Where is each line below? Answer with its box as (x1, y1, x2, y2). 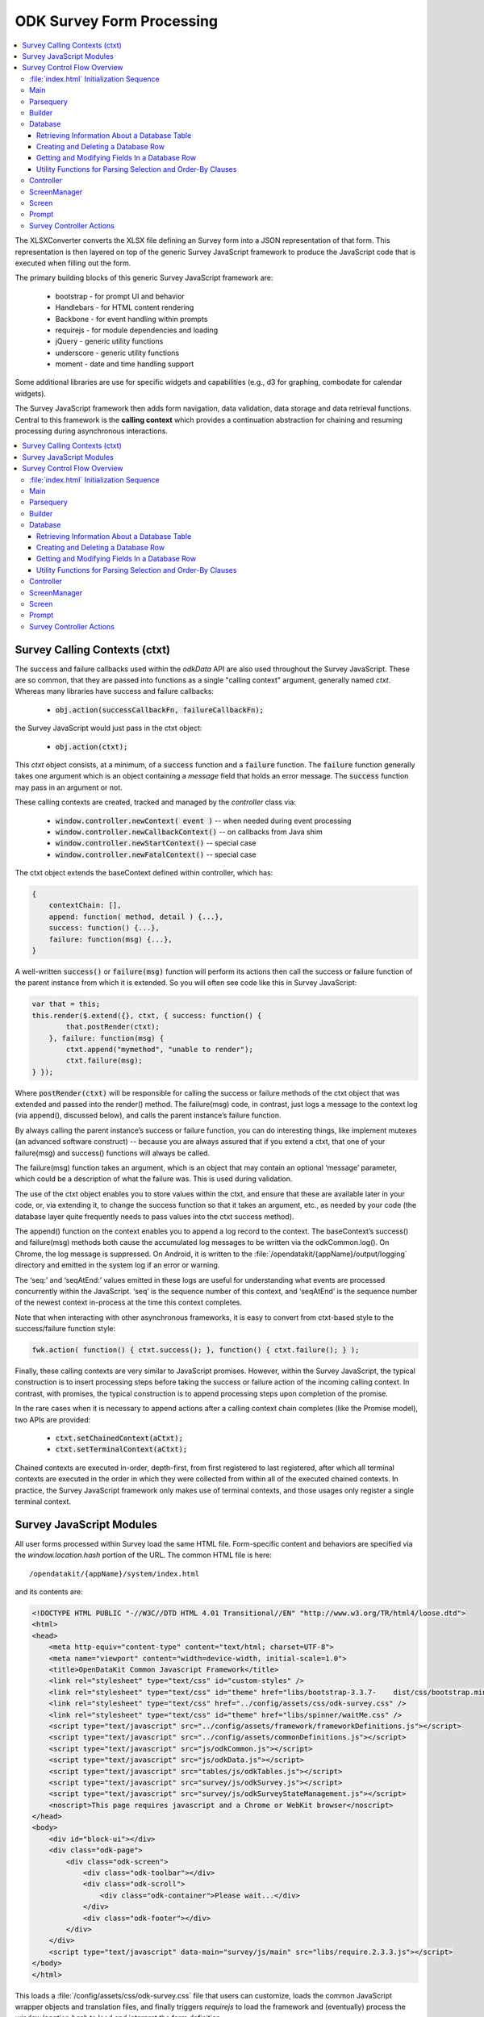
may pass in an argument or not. (15, 783, 123, 792)
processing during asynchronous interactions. (15, 426, 169, 436)
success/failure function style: (15, 1324, 116, 1334)
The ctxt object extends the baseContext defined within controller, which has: (15, 868, 273, 878)
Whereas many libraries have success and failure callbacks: (15, 687, 214, 696)
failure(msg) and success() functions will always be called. (15, 1148, 210, 1158)
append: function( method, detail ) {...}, (48, 912, 223, 921)
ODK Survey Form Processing (15, 12, 218, 30)
